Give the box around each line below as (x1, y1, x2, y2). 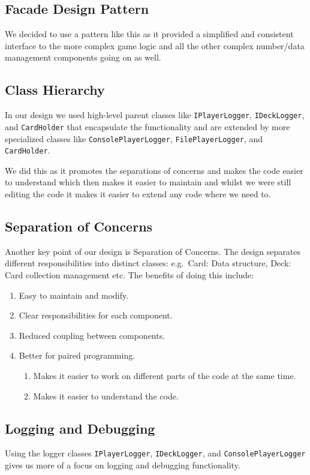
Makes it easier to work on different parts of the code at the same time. (33, 369, 296, 381)
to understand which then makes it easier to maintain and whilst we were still (5, 176, 291, 188)
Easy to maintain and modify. (19, 288, 129, 301)
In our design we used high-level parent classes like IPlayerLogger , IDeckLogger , (5, 109, 305, 121)
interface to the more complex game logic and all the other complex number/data (5, 39, 305, 52)
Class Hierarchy (5, 80, 105, 99)
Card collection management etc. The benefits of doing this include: (5, 268, 254, 281)
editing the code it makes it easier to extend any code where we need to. (5, 188, 271, 200)
